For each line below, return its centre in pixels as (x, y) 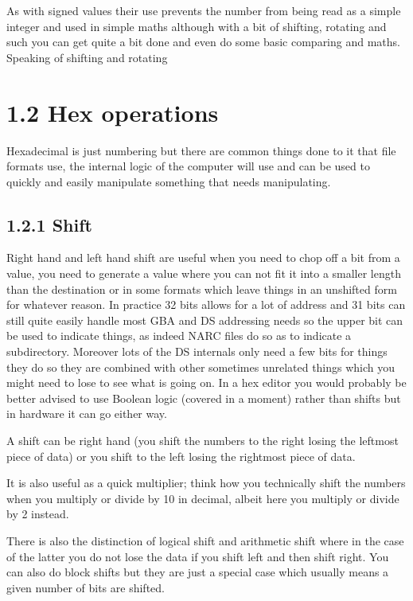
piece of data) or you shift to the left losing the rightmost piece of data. (181, 456)
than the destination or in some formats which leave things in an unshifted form (202, 289)
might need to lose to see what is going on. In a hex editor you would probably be (206, 382)
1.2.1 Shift (49, 224)
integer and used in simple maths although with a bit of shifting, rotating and (197, 26)
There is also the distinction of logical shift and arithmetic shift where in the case (205, 540)
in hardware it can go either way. (87, 414)
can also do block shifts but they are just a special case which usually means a (198, 572)
